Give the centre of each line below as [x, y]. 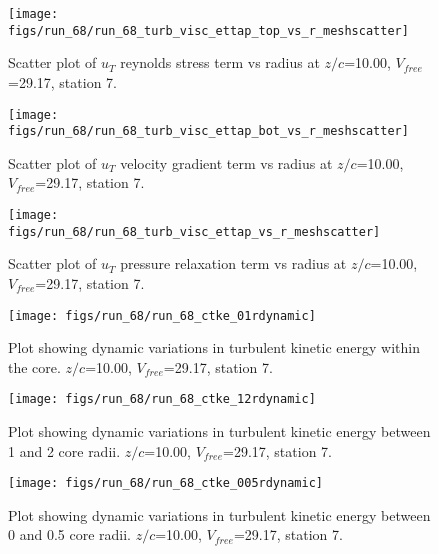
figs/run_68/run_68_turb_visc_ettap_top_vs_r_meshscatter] [208, 30]
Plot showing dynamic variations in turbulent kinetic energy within [214, 347]
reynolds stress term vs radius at [220, 62]
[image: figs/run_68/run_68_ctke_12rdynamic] [162, 399]
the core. [34, 366]
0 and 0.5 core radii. [69, 534]
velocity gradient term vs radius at [226, 162]
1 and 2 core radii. [64, 450]
